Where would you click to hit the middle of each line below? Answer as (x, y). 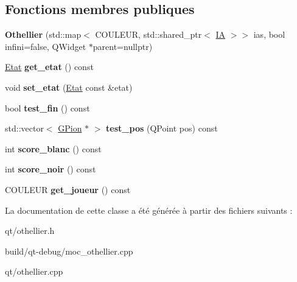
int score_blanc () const (53, 148)
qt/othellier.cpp (34, 271)
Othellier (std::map (43, 34)
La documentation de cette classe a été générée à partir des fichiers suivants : (149, 210)
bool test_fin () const (47, 108)
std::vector (24, 128)
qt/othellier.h (30, 231)
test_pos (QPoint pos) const (162, 128)
